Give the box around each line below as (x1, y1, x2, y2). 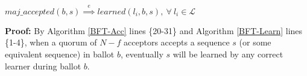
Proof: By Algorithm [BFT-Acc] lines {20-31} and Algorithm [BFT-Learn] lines (5, 24, 303, 37)
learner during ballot (5, 59, 81, 72)
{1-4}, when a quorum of (5, 36, 97, 48)
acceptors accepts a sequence (124, 36, 230, 48)
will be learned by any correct (172, 47, 283, 60)
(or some (239, 36, 271, 48)
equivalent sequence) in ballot (5, 47, 115, 60)
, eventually (120, 47, 163, 60)
